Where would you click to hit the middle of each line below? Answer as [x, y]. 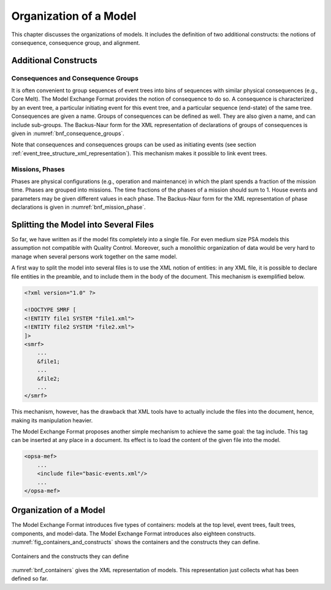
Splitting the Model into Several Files [83, 224]
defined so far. [30, 579]
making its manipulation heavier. [52, 420]
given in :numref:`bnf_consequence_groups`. [68, 134]
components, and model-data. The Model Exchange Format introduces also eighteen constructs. [133, 534]
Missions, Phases [38, 169]
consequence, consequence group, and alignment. [76, 42]
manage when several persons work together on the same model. [94, 256]
